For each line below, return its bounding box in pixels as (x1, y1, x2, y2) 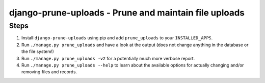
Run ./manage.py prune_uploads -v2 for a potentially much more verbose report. (21, 55, 195, 61)
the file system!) (21, 49, 54, 54)
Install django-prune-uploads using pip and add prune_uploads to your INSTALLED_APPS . (21, 35, 213, 41)
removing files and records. (21, 69, 77, 75)
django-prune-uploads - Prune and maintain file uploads (9, 7, 245, 18)
